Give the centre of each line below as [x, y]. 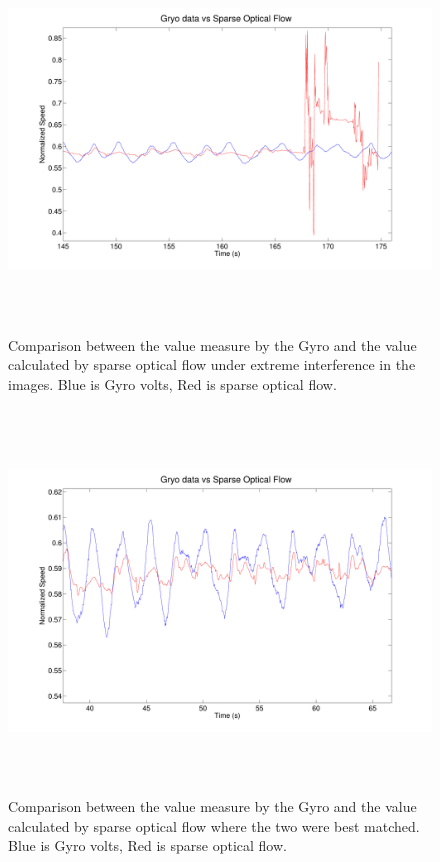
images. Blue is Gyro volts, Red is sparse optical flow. [172, 383]
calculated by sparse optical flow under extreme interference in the [212, 364]
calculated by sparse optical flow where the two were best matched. [214, 825]
